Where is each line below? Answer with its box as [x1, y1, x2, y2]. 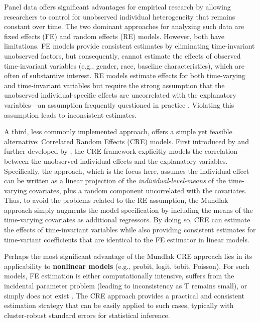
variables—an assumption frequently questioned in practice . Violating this [4, 99, 234, 110]
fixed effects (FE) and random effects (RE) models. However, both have [4, 31, 224, 41]
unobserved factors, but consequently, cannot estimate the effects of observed [4, 50, 241, 61]
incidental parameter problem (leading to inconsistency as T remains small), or [4, 280, 247, 291]
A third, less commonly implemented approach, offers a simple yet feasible [4, 126, 232, 137]
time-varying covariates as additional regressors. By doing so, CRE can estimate [4, 214, 250, 225]
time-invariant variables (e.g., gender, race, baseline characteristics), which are [4, 60, 244, 71]
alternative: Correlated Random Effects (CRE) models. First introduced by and [4, 136, 249, 146]
